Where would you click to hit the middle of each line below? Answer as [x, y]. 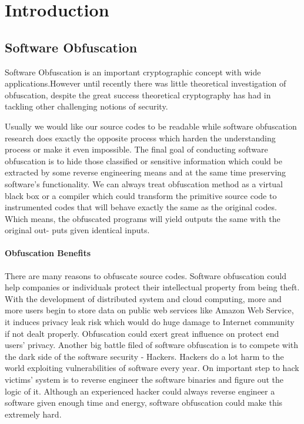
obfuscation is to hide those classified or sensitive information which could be [143, 160]
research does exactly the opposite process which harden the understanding [140, 138]
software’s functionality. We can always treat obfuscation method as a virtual [144, 183]
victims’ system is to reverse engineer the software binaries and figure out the [144, 380]
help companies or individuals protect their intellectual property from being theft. [152, 287]
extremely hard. [33, 414]
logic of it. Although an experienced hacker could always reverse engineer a [140, 391]
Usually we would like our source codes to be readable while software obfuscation [151, 126]
